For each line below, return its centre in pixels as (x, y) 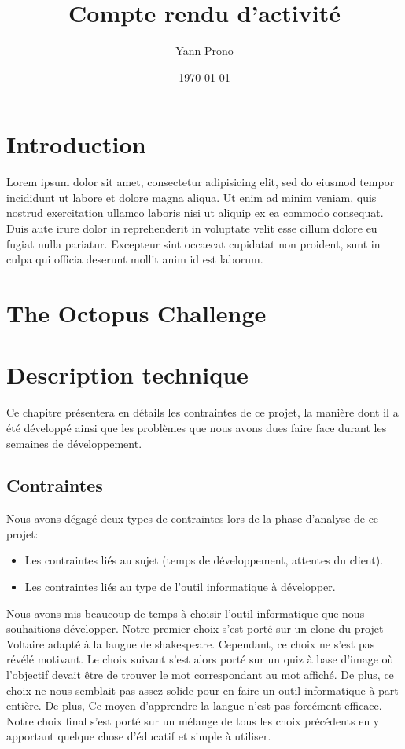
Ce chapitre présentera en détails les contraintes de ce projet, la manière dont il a (202, 412)
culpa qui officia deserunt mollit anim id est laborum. (135, 259)
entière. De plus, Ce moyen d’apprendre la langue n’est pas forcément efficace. (194, 705)
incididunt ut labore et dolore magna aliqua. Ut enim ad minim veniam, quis (191, 197)
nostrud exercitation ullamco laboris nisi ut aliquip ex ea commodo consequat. (195, 213)
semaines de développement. (74, 443)
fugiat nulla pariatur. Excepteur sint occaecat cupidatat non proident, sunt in (193, 243)
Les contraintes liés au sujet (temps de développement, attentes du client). (204, 560)
